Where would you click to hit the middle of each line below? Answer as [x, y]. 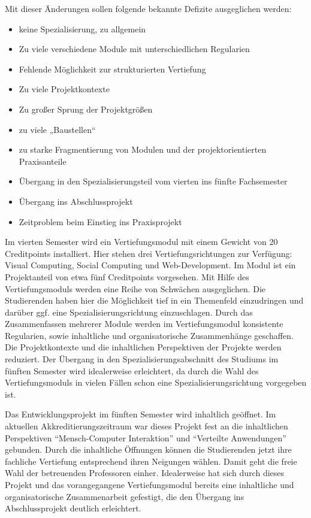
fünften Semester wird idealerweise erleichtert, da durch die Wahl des [132, 370]
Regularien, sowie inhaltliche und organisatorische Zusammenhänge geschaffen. [149, 335]
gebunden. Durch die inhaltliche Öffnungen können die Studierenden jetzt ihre [148, 449]
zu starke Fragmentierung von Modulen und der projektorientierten [143, 149]
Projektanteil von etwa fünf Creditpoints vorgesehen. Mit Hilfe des [127, 276]
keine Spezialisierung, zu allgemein [82, 28]
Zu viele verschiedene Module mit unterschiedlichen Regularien [134, 49]
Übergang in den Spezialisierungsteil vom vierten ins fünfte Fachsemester [153, 181]
